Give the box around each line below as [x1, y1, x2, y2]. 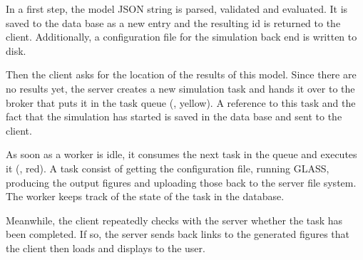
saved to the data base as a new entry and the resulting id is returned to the [6, 15, 341, 30]
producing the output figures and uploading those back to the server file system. [6, 175, 357, 189]
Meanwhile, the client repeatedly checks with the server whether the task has [6, 212, 343, 227]
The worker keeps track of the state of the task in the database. [6, 189, 285, 204]
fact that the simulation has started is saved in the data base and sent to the [6, 109, 342, 124]
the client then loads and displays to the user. [6, 240, 205, 255]
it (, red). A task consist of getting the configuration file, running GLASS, [6, 160, 329, 175]
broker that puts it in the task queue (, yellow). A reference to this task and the [6, 95, 356, 110]
